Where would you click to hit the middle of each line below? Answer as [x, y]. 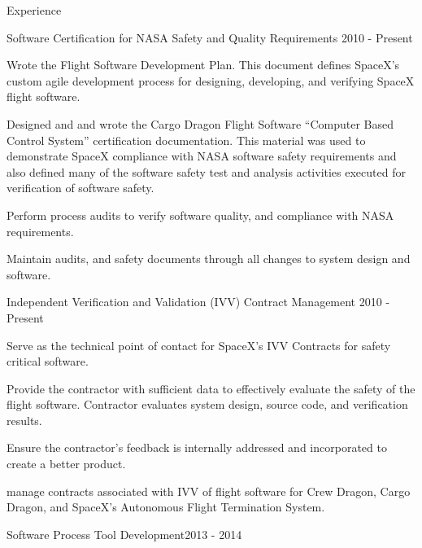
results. [24, 420]
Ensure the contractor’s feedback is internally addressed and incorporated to [197, 447]
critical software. [48, 361]
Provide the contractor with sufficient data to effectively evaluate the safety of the [211, 388]
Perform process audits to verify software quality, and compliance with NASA [200, 215]
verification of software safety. [80, 188]
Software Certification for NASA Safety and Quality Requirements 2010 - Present [210, 37]
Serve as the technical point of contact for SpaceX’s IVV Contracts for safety [199, 345]
